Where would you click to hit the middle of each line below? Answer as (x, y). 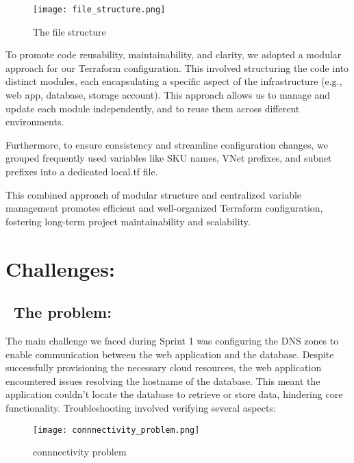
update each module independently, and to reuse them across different (153, 108)
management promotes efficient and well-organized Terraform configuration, (164, 208)
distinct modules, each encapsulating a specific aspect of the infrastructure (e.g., (174, 81)
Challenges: (60, 268)
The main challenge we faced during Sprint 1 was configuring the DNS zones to (172, 340)
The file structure (69, 31)
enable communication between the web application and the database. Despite (170, 354)
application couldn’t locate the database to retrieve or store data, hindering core (174, 394)
